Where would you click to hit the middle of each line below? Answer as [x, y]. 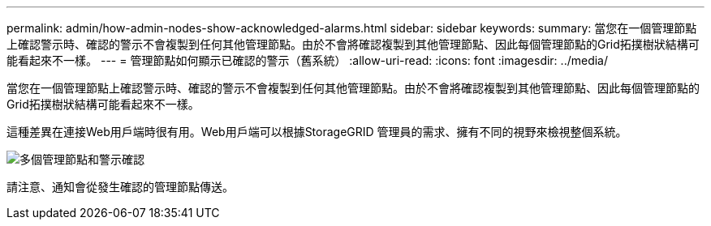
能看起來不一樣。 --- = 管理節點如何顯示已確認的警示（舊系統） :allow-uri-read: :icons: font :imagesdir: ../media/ [308, 60]
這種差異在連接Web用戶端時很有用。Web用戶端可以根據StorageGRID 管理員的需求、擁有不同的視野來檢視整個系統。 [317, 132]
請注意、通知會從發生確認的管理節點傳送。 [120, 187]
